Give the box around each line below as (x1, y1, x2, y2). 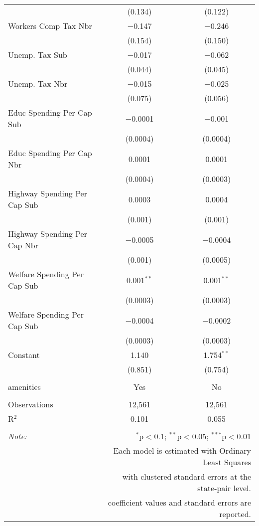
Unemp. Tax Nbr (8, 78, 68, 89)
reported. (219, 508, 251, 520)
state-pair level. (197, 482, 251, 494)
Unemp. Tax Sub (8, 49, 67, 60)
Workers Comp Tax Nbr (8, 20, 92, 31)
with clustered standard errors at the (122, 471, 251, 482)
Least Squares (203, 456, 251, 468)
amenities (8, 381, 41, 392)
